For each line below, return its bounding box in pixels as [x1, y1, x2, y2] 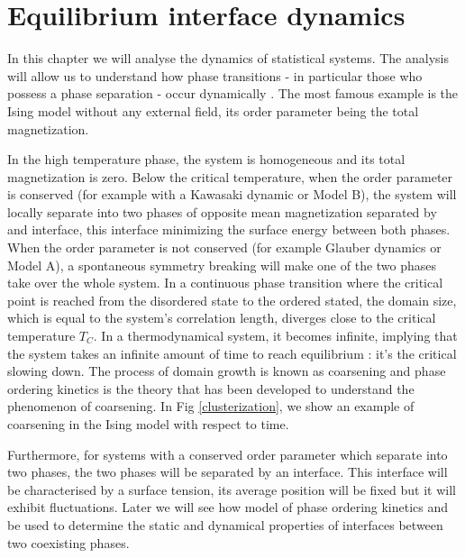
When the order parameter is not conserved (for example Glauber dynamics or [7, 238, 442, 257]
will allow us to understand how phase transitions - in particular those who [7, 66, 423, 85]
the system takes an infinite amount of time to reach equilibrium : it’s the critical [7, 343, 457, 362]
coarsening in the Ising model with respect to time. [7, 415, 289, 433]
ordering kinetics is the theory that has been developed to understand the [7, 379, 415, 398]
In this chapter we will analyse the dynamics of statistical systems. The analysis [7, 49, 449, 68]
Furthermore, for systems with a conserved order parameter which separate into [7, 444, 448, 463]
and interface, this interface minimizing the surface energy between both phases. [7, 220, 451, 239]
